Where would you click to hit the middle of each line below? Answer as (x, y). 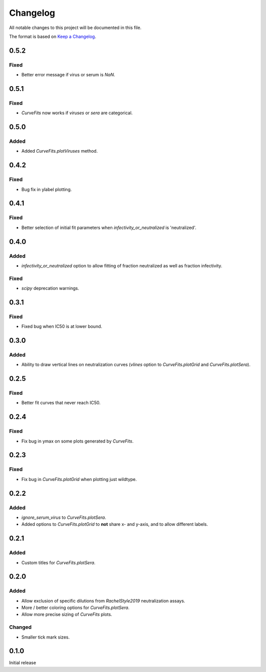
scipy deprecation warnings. (50, 288)
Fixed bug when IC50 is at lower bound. (62, 326)
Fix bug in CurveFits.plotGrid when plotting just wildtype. (79, 479)
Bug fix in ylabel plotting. (47, 189)
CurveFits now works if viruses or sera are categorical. (77, 113)
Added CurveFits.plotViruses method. (60, 151)
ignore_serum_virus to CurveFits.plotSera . (64, 517)
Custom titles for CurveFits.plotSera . (58, 562)
